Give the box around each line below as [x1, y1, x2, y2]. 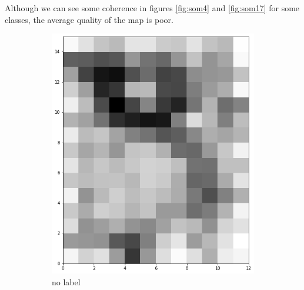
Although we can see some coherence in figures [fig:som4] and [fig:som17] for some [5, 2, 300, 14]
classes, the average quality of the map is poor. [5, 13, 173, 25]
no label [52, 275, 81, 288]
